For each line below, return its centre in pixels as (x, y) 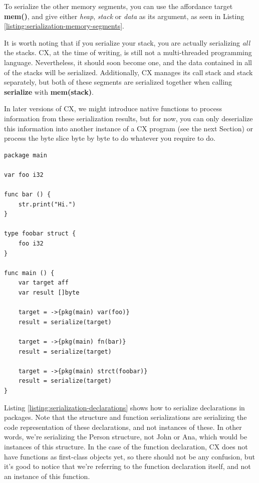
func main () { (29, 273)
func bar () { (28, 195)
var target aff (43, 283)
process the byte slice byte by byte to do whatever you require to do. (110, 138)
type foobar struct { (40, 234)
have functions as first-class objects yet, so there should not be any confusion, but (129, 456)
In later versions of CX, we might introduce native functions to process (113, 108)
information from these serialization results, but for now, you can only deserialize (128, 118)
